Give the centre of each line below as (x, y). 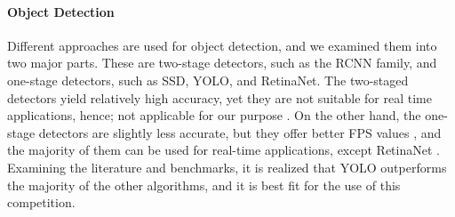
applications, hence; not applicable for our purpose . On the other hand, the (214, 115)
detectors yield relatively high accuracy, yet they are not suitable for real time (220, 97)
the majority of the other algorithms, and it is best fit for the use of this (204, 185)
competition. (41, 202)
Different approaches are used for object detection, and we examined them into (222, 45)
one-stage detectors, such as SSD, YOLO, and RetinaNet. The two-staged (208, 80)
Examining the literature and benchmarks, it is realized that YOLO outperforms (227, 167)
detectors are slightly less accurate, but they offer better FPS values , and (240, 132)
